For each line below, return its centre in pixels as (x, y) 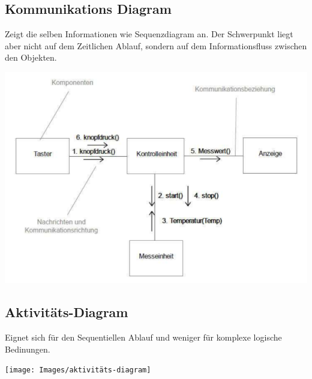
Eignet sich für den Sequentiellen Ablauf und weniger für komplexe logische (143, 337)
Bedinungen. (28, 349)
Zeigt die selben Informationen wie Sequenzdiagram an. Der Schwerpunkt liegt (149, 34)
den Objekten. (31, 57)
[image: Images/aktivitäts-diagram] (78, 370)
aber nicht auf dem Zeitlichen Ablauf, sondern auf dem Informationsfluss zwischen (156, 45)
